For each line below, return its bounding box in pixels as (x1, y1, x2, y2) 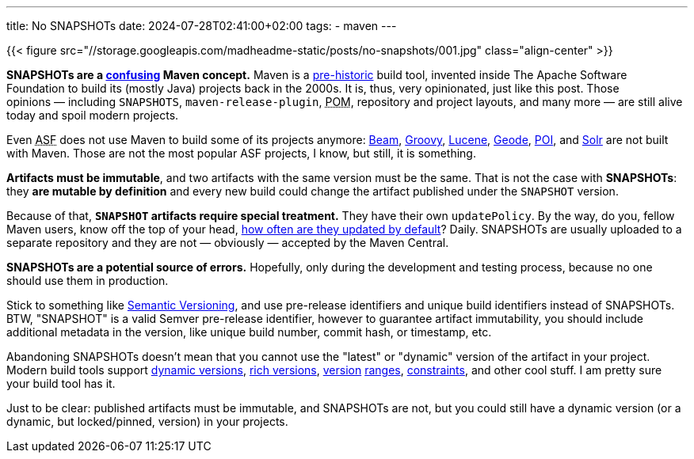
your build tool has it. (6, 377, 116, 390)
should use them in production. (6, 274, 169, 287)
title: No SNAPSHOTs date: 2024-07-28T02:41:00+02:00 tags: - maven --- (6, 19, 397, 32)
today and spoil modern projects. (6, 108, 179, 122)
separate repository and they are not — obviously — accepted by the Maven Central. (6, 236, 449, 249)
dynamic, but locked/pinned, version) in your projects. (6, 415, 288, 428)
